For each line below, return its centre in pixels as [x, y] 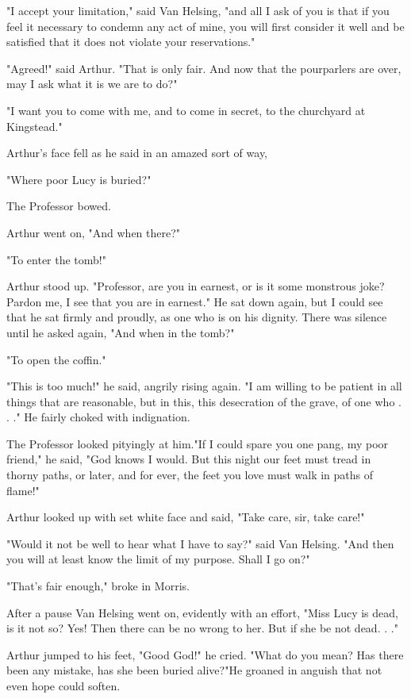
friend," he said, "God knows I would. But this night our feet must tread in [189, 459]
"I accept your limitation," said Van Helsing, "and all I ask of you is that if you [198, 10]
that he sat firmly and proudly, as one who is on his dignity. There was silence [197, 317]
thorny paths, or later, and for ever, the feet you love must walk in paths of [190, 475]
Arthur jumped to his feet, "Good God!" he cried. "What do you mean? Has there [205, 654]
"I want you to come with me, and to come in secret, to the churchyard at [186, 110]
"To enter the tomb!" [56, 259]
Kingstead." [35, 126]
